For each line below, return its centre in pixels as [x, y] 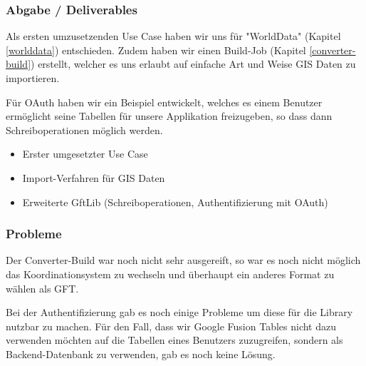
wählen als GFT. [42, 288]
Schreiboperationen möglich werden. [84, 129]
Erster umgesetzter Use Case [85, 154]
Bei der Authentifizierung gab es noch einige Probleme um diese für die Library [179, 312]
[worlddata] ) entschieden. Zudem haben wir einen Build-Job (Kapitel [156, 50]
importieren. [33, 78]
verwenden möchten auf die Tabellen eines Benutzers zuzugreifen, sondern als [174, 340]
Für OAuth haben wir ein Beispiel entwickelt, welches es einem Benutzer [164, 102]
